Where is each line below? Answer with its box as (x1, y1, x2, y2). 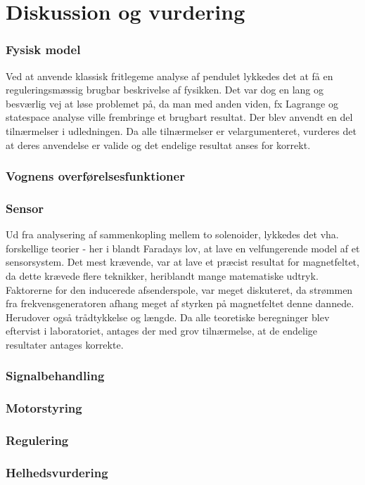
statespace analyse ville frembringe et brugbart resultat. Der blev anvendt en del (6, 110, 353, 124)
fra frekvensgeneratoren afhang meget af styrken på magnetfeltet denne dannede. (6, 296, 354, 311)
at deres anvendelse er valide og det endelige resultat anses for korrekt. (6, 137, 311, 152)
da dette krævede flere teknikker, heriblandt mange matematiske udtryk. (6, 269, 319, 283)
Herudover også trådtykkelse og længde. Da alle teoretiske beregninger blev (6, 309, 330, 324)
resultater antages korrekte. (6, 337, 124, 351)
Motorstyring (6, 399, 82, 417)
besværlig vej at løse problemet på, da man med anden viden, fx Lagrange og (6, 96, 338, 110)
